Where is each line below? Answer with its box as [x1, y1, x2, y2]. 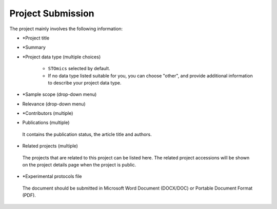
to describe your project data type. [48, 79, 122, 86]
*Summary [22, 44, 46, 51]
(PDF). [22, 192, 36, 198]
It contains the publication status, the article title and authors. [22, 131, 152, 137]
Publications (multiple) [22, 119, 70, 126]
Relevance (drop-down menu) [22, 100, 86, 107]
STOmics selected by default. [48, 66, 110, 72]
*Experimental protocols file [22, 173, 82, 179]
